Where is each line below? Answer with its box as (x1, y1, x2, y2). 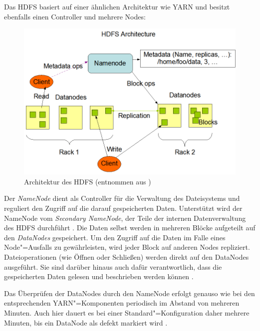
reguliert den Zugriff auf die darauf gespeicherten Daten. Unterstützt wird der (4, 202, 243, 213)
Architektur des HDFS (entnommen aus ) (24, 176, 151, 186)
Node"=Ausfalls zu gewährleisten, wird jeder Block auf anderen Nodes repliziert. (4, 242, 250, 252)
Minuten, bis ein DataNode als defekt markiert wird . (4, 317, 168, 328)
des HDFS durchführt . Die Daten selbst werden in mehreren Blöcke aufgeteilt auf (4, 222, 256, 233)
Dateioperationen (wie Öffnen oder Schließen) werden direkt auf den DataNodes (4, 251, 249, 262)
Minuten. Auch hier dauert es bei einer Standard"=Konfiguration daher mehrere (4, 307, 250, 318)
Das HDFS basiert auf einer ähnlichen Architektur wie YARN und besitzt (4, 1, 230, 11)
